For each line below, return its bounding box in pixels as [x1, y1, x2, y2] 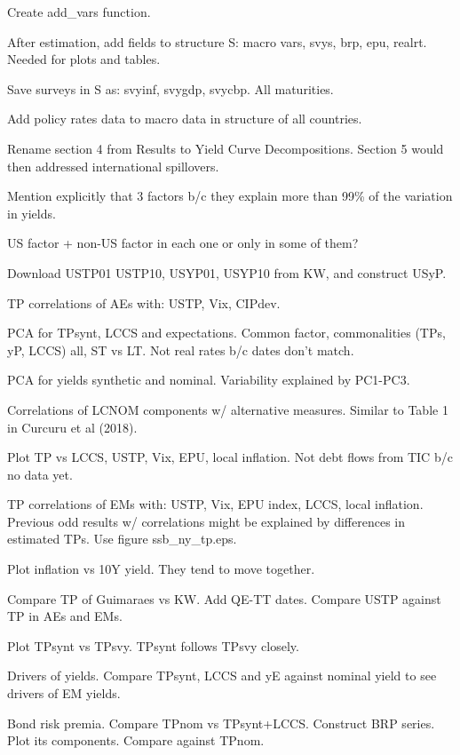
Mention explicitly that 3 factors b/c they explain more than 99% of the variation [7, 187, 453, 205]
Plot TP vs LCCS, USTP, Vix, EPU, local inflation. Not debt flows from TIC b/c [7, 448, 453, 466]
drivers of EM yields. [7, 684, 121, 703]
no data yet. [7, 465, 73, 483]
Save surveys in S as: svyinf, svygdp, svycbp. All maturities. [7, 79, 334, 98]
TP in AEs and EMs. [7, 607, 123, 625]
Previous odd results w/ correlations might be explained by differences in [7, 512, 405, 530]
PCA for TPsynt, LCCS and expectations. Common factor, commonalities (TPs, [7, 323, 446, 342]
